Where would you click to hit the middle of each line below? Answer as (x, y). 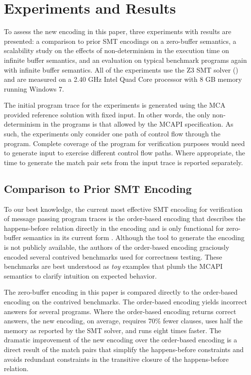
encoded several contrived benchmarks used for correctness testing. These (113, 256)
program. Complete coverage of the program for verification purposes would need (125, 143)
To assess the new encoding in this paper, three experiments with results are (118, 31)
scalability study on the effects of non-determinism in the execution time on (117, 50)
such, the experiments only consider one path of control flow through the (112, 134)
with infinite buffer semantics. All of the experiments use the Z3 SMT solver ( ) (121, 69)
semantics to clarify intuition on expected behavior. (80, 275)
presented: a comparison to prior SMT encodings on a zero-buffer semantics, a (120, 41)
